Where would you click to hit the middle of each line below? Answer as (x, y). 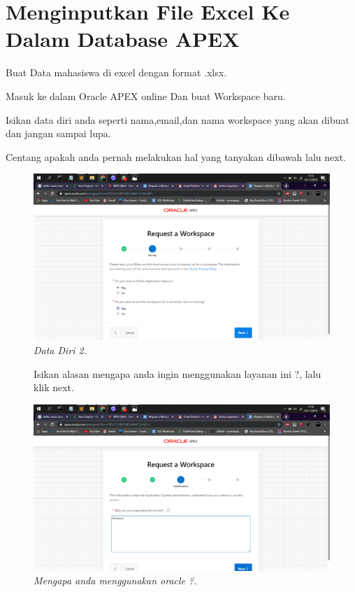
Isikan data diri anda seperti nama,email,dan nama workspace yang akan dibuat (177, 119)
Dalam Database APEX (123, 39)
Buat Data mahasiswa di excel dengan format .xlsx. (116, 72)
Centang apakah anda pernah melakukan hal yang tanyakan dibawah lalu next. (176, 156)
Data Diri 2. (60, 350)
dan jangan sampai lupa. (58, 133)
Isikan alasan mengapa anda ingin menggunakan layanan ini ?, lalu (177, 373)
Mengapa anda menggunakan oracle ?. (115, 580)
